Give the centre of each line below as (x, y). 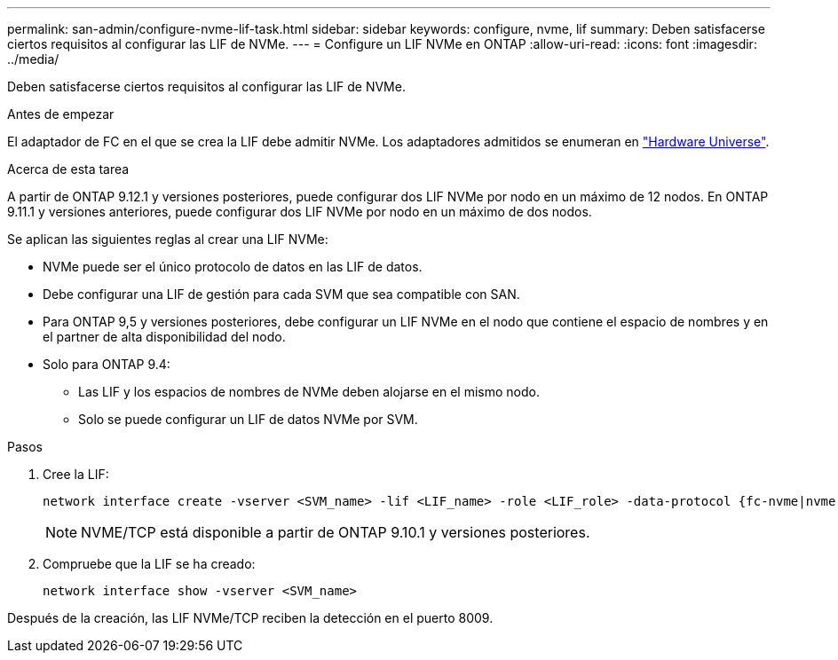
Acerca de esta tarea (68, 169)
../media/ (33, 59)
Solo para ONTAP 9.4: (107, 364)
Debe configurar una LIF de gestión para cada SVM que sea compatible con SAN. (281, 294)
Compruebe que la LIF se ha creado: (149, 564)
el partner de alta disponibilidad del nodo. (164, 337)
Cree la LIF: (76, 474)
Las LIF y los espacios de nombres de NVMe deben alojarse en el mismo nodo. (309, 392)
